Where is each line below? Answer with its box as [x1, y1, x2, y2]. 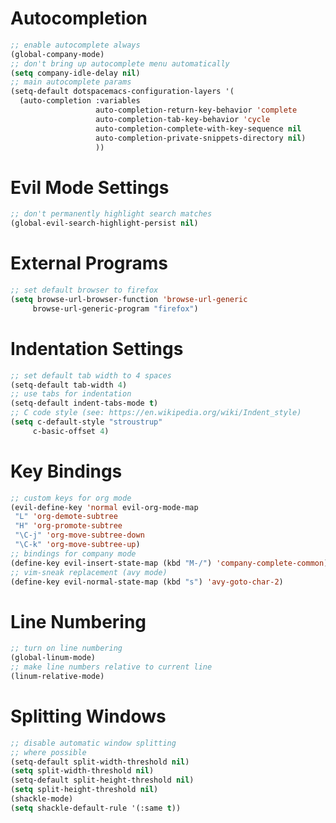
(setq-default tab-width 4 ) [10, 380, 128, 390]
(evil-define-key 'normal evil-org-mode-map [10, 502, 199, 512]
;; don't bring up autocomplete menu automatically [10, 58, 230, 69]
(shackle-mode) [10, 794, 74, 804]
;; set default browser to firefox [10, 285, 159, 296]
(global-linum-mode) [10, 653, 97, 663]
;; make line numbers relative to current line [10, 662, 213, 672]
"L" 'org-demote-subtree [14, 512, 118, 522]
